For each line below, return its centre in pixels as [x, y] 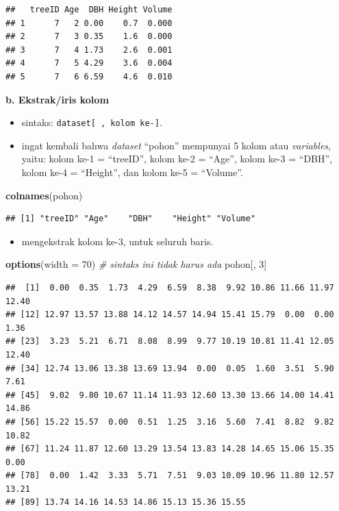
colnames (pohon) [44, 195]
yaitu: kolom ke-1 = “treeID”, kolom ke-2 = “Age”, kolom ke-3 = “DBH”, [177, 159]
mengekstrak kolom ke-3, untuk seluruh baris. [117, 241]
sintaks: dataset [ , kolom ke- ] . [92, 122]
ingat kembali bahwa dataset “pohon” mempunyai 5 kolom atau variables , [176, 145]
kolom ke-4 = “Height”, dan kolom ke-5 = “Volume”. [132, 172]
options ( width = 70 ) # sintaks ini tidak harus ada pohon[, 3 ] [136, 264]
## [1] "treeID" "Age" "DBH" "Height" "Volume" [131, 219]
